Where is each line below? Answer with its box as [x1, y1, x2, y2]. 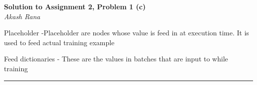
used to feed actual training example [4, 37, 115, 47]
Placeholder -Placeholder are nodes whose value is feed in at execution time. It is [4, 28, 249, 38]
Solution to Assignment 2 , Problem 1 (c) [4, 1, 146, 11]
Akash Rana [4, 11, 41, 21]
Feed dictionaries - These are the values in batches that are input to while [4, 54, 228, 64]
